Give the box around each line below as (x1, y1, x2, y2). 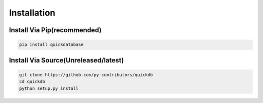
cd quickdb (19, 79, 45, 84)
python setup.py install (19, 85, 79, 91)
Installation (9, 7, 56, 18)
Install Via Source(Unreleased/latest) (9, 56, 124, 64)
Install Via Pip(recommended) (9, 26, 102, 34)
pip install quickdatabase (19, 42, 84, 47)
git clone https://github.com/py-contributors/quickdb (19, 72, 153, 78)
